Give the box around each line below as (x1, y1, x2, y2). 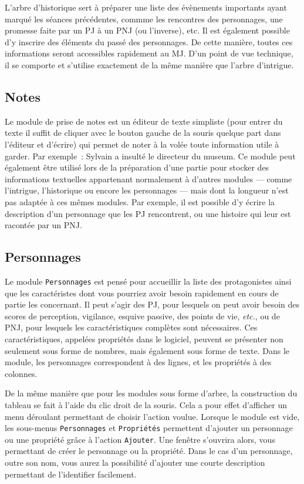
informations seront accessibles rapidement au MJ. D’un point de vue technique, (5, 47, 293, 59)
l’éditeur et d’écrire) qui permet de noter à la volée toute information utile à (5, 138, 279, 150)
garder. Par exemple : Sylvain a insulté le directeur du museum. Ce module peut (5, 149, 296, 162)
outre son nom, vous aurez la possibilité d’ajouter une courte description (5, 456, 265, 468)
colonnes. (5, 367, 38, 379)
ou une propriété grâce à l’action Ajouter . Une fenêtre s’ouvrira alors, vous (5, 433, 275, 445)
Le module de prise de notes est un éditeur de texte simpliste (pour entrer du (5, 115, 283, 127)
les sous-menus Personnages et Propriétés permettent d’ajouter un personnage (5, 422, 293, 434)
